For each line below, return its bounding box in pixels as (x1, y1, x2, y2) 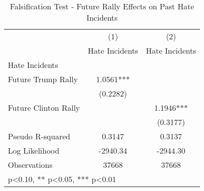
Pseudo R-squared (8, 130, 70, 142)
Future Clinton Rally (8, 102, 80, 113)
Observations (8, 159, 53, 170)
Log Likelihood (8, 145, 60, 156)
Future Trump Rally (8, 73, 78, 85)
